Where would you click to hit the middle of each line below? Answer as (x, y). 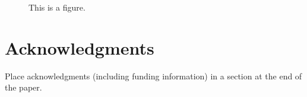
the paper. (23, 87)
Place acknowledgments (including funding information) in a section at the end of (153, 76)
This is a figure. (57, 7)
